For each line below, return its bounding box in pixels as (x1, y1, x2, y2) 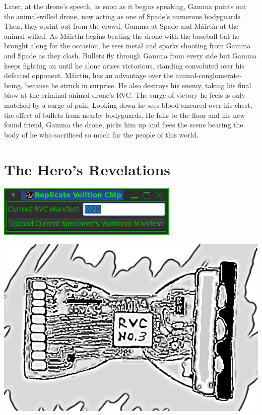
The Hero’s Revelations (4, 159, 170, 179)
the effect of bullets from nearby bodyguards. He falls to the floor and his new (4, 109, 245, 120)
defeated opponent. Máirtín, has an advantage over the (4, 70, 173, 81)
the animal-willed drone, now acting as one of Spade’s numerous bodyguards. (4, 11, 242, 21)
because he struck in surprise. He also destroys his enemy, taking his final (25, 80, 251, 90)
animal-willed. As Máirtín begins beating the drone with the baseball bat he (4, 30, 240, 41)
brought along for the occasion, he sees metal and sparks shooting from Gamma (4, 40, 251, 51)
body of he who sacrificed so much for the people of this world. (4, 129, 199, 140)
